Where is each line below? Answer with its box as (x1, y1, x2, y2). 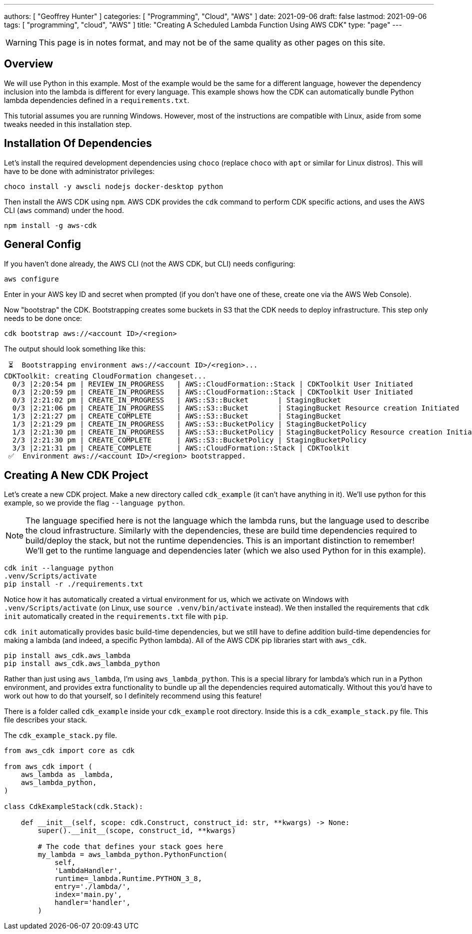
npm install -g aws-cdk (4, 221, 97, 229)
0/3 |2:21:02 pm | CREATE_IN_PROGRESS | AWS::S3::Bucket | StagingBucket (12, 395, 341, 404)
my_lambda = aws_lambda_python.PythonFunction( (37, 850, 227, 859)
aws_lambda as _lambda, (20, 770, 114, 779)
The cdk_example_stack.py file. (4, 731, 117, 740)
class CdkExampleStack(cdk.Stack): (4, 802, 143, 811)
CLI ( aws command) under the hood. (4, 205, 124, 214)
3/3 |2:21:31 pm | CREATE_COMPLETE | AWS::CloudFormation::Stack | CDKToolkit (12, 443, 350, 452)
